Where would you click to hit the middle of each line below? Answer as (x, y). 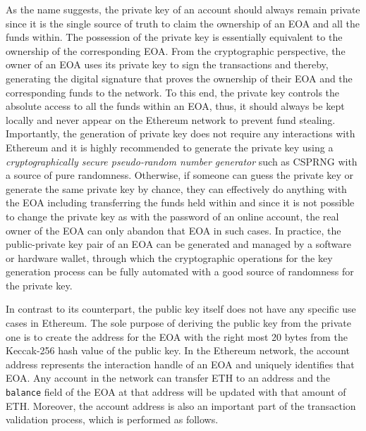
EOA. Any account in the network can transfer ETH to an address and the (168, 378)
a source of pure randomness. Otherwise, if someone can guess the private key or (180, 175)
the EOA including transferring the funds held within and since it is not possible (180, 202)
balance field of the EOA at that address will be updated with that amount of (176, 392)
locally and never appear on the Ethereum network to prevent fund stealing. (171, 119)
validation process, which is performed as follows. (112, 419)
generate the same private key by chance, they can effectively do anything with (176, 188)
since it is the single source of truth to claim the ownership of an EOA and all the (183, 23)
